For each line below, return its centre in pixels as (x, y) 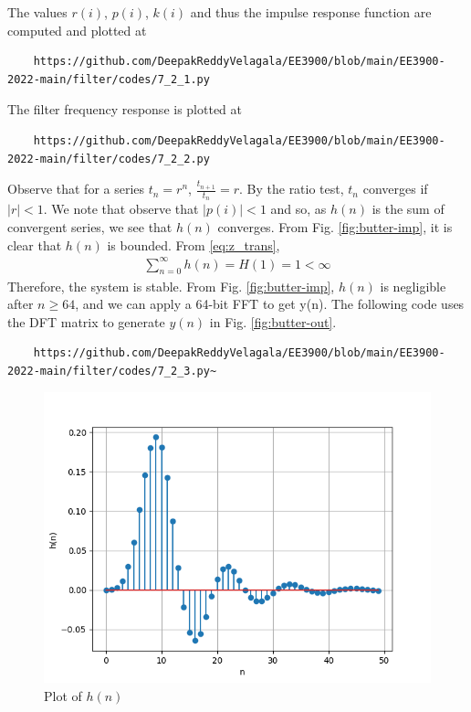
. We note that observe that (121, 209)
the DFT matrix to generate (86, 321)
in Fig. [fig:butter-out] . (273, 321)
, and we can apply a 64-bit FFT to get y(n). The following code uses (270, 304)
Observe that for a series (76, 189)
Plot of (63, 696)
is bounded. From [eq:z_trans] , (194, 244)
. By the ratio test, (292, 189)
